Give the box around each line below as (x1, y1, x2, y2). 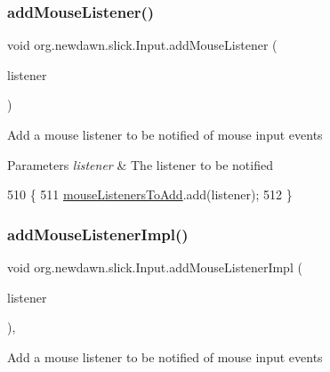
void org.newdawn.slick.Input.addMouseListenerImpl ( (7, 258, 302, 276)
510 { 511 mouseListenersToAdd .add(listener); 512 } (7, 185, 293, 204)
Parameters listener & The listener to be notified (7, 155, 273, 174)
